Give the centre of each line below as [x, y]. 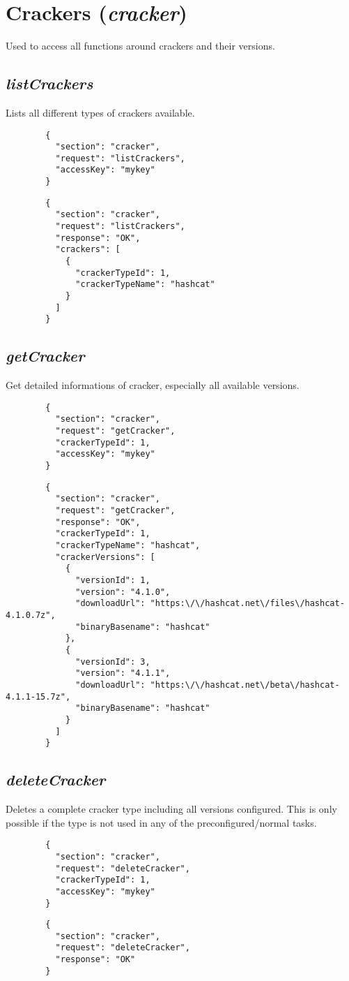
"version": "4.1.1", [123, 673]
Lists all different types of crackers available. [100, 112]
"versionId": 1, [113, 580]
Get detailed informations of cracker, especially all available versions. [153, 385]
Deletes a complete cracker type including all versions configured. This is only [171, 809]
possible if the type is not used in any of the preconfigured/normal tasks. [161, 822]
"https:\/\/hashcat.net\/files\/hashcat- [247, 604]
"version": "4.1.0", [123, 592]
